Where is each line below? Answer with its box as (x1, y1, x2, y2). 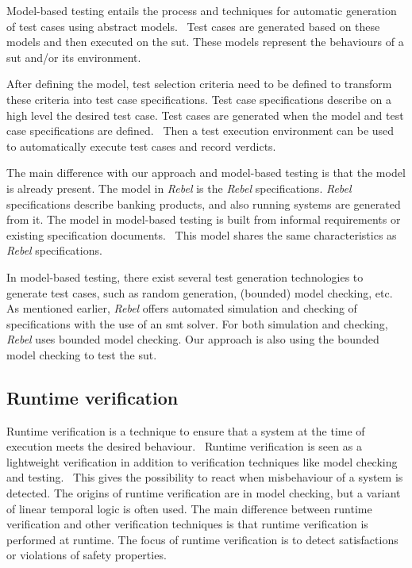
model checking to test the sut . (6, 346, 157, 363)
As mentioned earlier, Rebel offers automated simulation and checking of (6, 300, 357, 317)
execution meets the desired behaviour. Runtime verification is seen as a (6, 438, 362, 455)
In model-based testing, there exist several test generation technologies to (6, 268, 364, 285)
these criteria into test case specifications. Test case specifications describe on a (6, 90, 391, 107)
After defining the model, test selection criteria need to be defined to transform (6, 75, 392, 92)
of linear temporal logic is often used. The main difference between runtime (6, 500, 372, 516)
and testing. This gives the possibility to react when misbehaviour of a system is (6, 469, 403, 485)
